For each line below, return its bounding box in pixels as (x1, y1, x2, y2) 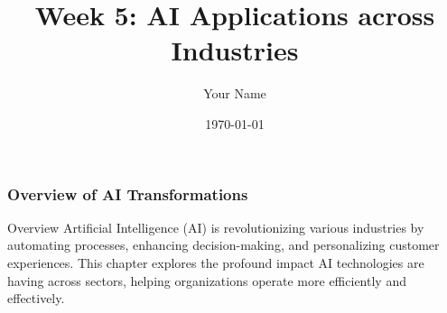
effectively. (7, 289, 65, 308)
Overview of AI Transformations (7, 182, 248, 205)
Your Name (203, 84, 266, 103)
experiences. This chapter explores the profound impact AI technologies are (7, 253, 424, 272)
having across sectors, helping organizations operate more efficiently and (7, 271, 406, 290)
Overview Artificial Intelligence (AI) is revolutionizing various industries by (7, 217, 424, 236)
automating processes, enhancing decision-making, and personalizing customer (7, 235, 440, 254)
